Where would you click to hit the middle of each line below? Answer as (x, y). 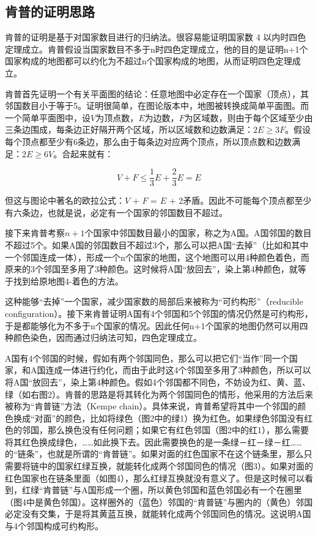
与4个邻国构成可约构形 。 (54, 526)
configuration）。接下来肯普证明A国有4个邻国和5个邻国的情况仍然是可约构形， (159, 313)
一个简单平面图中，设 (48, 117)
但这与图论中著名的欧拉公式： (65, 200)
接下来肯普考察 (35, 233)
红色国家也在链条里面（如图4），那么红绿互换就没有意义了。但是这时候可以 (155, 478)
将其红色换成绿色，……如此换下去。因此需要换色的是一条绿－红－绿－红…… (153, 441)
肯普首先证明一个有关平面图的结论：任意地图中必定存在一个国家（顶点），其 (157, 93)
